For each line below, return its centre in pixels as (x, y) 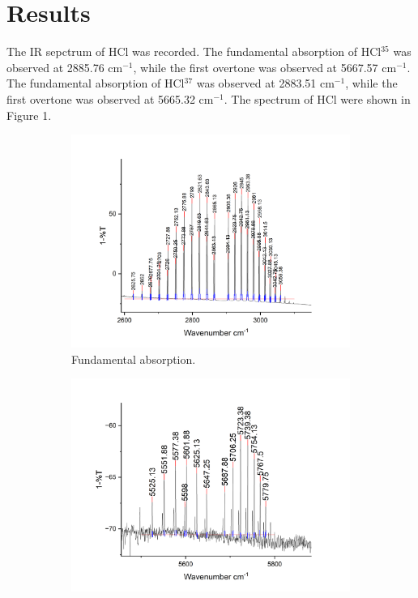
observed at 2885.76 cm (65, 67)
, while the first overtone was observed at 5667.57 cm (265, 67)
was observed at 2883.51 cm (265, 83)
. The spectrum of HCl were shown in (317, 98)
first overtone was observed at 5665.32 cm (110, 98)
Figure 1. (29, 115)
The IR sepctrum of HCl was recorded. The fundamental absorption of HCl (194, 51)
